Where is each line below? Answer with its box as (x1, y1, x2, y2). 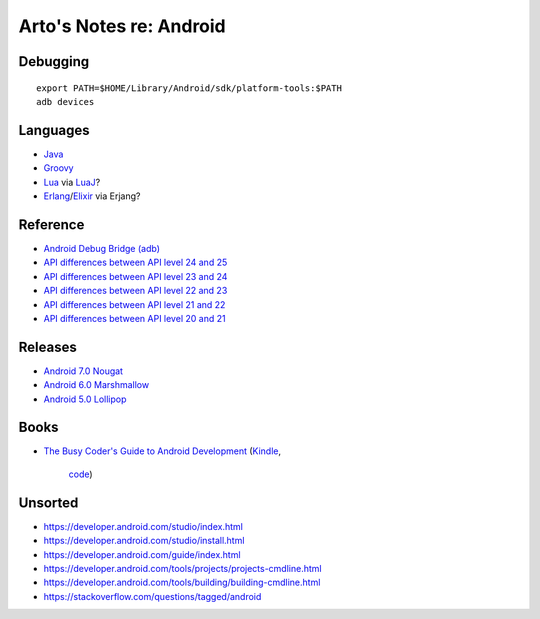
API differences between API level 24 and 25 (43, 256, 228, 269)
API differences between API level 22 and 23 (43, 285, 228, 297)
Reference (18, 216, 85, 233)
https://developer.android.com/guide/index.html (43, 548, 241, 560)
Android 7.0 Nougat (43, 365, 124, 377)
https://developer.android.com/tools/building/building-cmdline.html (43, 576, 321, 589)
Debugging (18, 53, 90, 70)
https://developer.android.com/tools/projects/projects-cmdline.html (43, 562, 322, 574)
